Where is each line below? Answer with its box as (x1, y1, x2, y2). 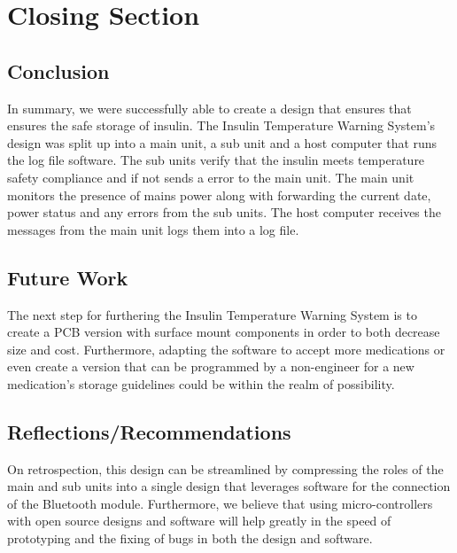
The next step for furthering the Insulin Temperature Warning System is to (7, 305, 417, 323)
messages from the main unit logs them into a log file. (7, 220, 299, 238)
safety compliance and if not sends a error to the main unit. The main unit (7, 167, 414, 186)
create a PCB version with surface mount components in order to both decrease (7, 323, 440, 341)
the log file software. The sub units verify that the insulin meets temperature (7, 151, 425, 169)
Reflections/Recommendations (7, 417, 291, 445)
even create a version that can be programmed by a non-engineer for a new (7, 357, 414, 376)
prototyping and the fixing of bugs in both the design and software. (7, 529, 373, 548)
